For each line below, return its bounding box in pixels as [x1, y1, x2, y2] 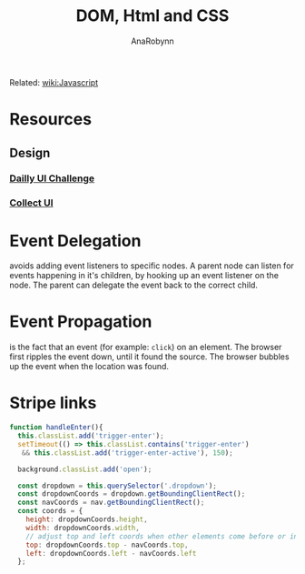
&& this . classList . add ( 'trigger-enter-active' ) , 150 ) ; [21, 448, 233, 458]
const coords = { [17, 507, 84, 516]
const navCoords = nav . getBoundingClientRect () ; [17, 498, 205, 508]
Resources [9, 109, 93, 130]
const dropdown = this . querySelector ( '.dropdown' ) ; [17, 481, 218, 490]
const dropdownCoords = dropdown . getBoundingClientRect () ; [17, 489, 246, 498]
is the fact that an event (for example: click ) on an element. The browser [9, 342, 282, 353]
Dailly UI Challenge [9, 172, 95, 185]
